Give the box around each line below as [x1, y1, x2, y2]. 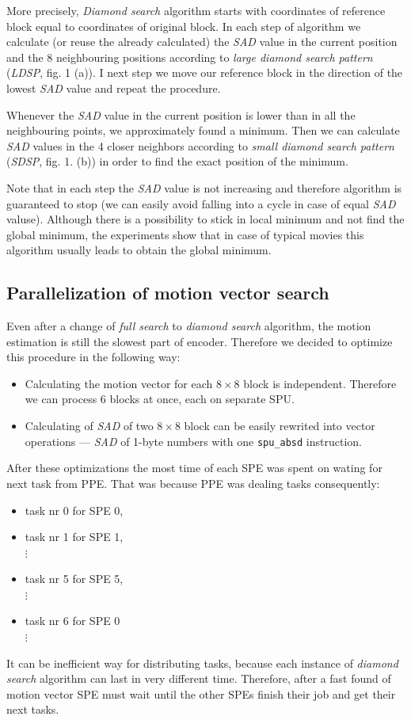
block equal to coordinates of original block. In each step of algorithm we [6, 17, 361, 34]
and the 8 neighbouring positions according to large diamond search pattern [6, 48, 373, 65]
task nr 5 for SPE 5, [25, 570, 124, 587]
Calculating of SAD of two [25, 417, 154, 434]
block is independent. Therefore [243, 375, 397, 391]
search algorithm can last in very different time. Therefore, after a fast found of [6, 670, 391, 687]
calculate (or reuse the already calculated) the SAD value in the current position [6, 33, 398, 50]
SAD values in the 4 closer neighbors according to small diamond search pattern [6, 137, 394, 154]
